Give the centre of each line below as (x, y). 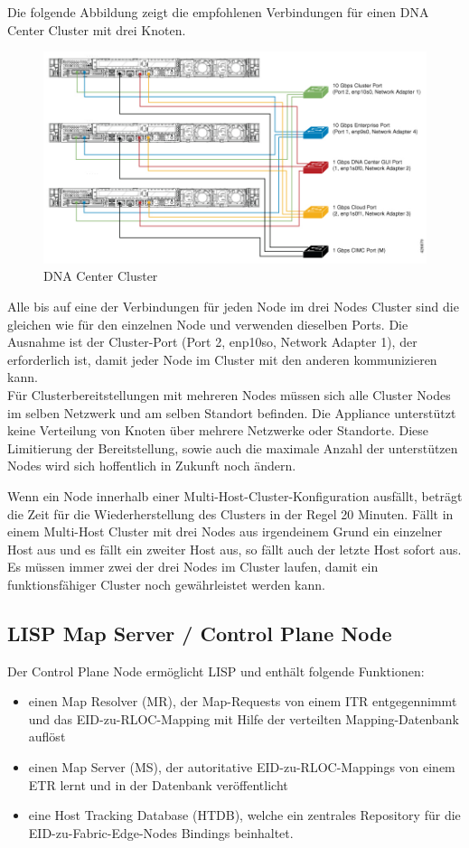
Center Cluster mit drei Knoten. (97, 29)
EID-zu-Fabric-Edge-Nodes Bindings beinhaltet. (161, 832)
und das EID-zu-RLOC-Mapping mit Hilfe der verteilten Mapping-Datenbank (244, 718)
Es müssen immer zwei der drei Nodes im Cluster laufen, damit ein (193, 567)
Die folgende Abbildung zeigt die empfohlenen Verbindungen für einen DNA (218, 12)
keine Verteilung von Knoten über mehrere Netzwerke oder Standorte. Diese (218, 430)
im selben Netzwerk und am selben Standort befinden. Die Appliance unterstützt (232, 412)
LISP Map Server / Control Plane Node (200, 633)
